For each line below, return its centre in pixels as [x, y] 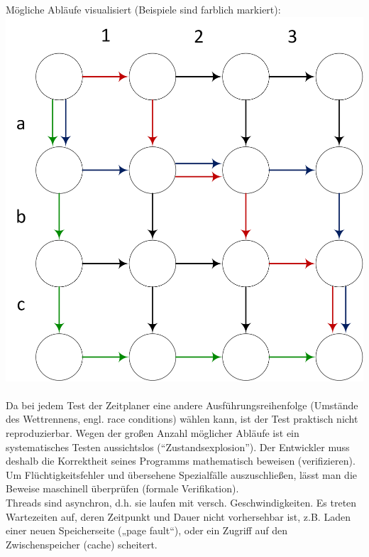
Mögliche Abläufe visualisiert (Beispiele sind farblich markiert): [143, 9]
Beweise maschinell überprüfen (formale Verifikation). [122, 488]
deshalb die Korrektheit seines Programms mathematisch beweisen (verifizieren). [181, 461]
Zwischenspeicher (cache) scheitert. [82, 544]
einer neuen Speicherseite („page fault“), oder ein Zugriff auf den [147, 530]
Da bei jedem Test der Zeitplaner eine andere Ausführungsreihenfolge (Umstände [182, 405]
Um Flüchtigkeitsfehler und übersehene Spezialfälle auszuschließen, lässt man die [182, 474]
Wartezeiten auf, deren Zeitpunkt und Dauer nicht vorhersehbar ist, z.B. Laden [178, 516]
